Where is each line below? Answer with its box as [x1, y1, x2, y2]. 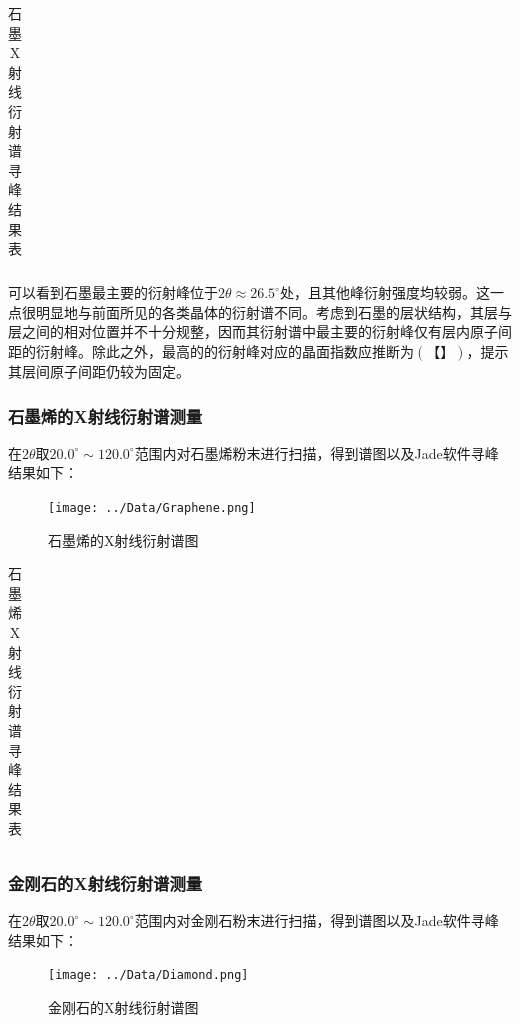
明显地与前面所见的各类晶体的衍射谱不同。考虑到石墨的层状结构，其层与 [35, 301, 512, 322]
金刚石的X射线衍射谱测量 [8, 870, 203, 895]
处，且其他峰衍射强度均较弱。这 [279, 282, 490, 303]
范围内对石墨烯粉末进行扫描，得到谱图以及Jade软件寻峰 [134, 442, 499, 463]
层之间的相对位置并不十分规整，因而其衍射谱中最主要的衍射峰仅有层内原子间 [8, 321, 512, 342]
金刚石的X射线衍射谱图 [48, 997, 199, 1018]
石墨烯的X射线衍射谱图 [48, 529, 199, 550]
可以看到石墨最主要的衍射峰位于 [8, 282, 218, 303]
